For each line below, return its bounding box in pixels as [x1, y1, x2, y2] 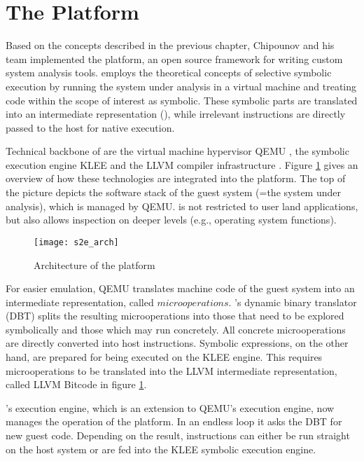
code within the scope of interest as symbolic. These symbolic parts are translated [6, 92, 358, 107]
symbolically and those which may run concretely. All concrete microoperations [6, 322, 346, 336]
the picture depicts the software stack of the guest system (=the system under [6, 185, 341, 200]
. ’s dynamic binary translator [228, 294, 357, 309]
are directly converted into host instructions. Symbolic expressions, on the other [6, 336, 349, 350]
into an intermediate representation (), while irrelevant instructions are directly [6, 106, 346, 121]
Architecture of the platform [34, 257, 155, 272]
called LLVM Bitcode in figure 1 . [6, 377, 147, 392]
